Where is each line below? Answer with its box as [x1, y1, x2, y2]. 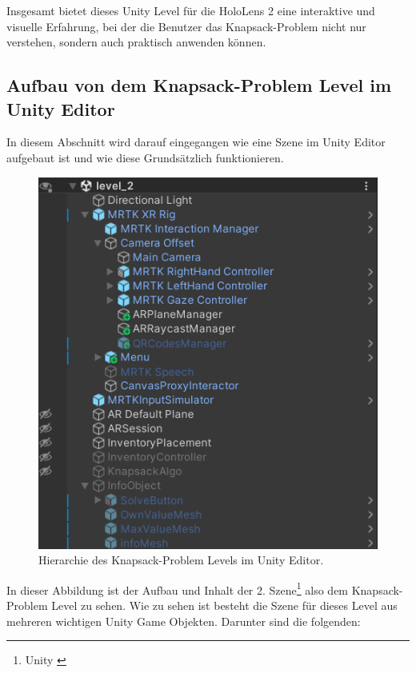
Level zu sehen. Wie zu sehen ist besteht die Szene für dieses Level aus [51, 597, 398, 614]
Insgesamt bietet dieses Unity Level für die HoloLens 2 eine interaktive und [6, 2, 375, 18]
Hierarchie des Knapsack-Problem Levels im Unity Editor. [38, 552, 324, 568]
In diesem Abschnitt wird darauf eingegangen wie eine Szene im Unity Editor [6, 133, 386, 150]
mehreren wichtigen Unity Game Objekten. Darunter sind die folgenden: [6, 612, 361, 629]
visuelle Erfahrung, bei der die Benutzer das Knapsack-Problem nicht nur [6, 18, 366, 34]
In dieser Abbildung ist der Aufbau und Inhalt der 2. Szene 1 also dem [6, 579, 349, 598]
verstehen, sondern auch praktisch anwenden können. [6, 34, 266, 50]
